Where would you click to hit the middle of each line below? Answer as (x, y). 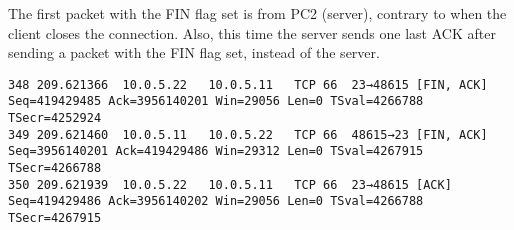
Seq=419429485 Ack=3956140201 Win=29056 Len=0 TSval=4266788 (216, 101)
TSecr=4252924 (55, 118)
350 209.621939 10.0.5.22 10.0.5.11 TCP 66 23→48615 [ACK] (230, 184)
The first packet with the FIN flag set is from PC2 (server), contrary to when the (257, 13)
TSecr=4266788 (55, 168)
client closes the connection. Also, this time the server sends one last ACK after (252, 32)
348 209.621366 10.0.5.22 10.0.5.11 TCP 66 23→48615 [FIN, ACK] (248, 84)
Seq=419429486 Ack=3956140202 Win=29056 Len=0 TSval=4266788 (216, 201)
